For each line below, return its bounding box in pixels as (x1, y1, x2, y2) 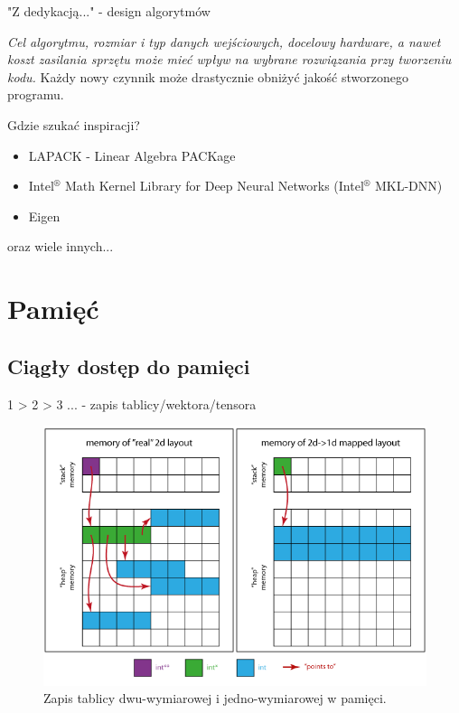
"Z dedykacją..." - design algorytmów (7, 2, 211, 20)
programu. (7, 85, 64, 104)
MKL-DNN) (374, 176, 443, 195)
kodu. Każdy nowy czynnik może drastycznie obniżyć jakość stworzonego (7, 67, 408, 86)
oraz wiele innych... (7, 237, 114, 256)
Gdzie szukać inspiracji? (7, 115, 140, 134)
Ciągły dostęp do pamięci (7, 352, 250, 380)
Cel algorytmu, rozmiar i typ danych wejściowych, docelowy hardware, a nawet (7, 32, 441, 51)
